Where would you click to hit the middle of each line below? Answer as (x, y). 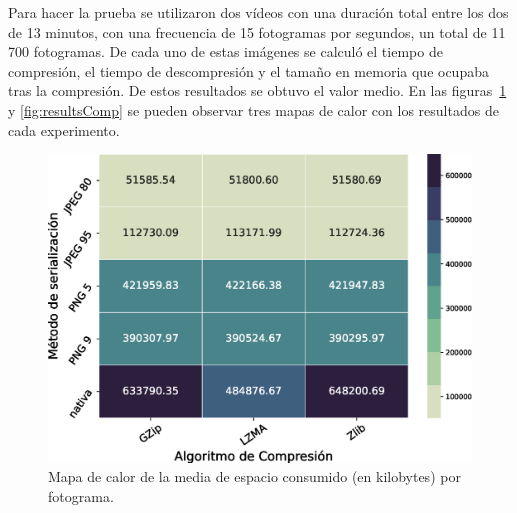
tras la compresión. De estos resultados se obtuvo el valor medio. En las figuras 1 (257, 90)
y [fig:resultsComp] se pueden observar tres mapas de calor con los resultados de (253, 109)
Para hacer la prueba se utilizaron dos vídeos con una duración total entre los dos (258, 12)
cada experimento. (64, 129)
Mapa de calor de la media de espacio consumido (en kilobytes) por (254, 476)
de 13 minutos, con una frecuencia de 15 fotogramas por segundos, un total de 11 (257, 31)
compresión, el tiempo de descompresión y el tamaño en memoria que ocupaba (248, 70)
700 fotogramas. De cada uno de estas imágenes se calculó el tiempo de (225, 51)
